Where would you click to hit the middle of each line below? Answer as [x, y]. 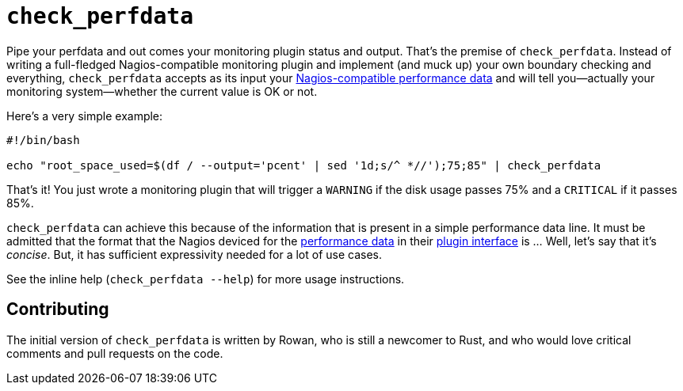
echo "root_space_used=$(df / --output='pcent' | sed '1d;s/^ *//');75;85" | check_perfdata [304, 165]
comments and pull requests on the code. [115, 353]
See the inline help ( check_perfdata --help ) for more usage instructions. [206, 279]
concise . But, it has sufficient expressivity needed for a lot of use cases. [194, 254]
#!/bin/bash [43, 140]
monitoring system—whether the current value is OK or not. [162, 91]
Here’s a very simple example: [85, 116]
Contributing [58, 309]
